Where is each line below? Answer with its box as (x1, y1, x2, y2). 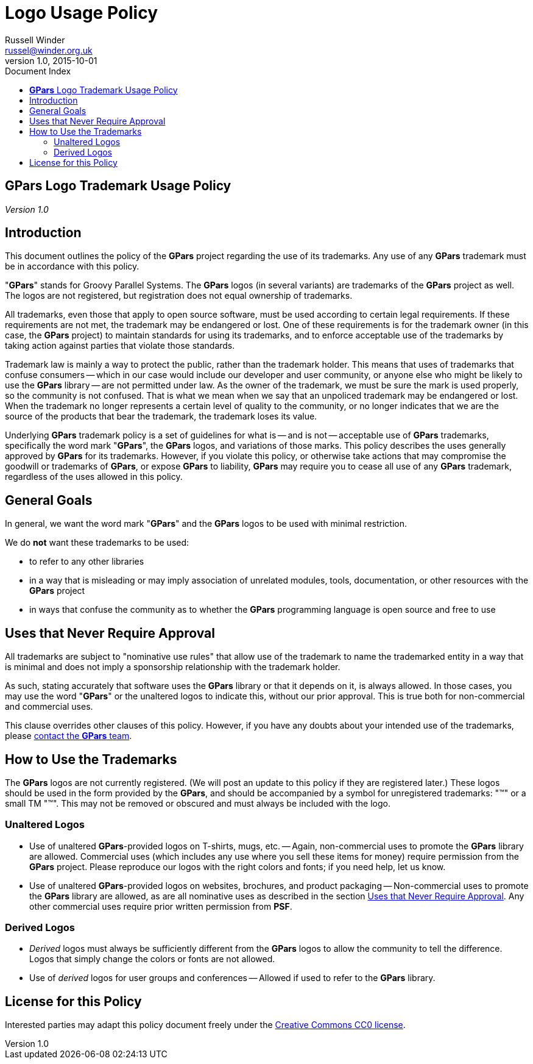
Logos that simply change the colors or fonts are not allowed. (29, 954, 275, 965)
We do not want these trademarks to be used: (5, 537, 189, 548)
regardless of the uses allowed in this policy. (5, 471, 183, 482)
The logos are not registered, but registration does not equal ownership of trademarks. (5, 290, 353, 301)
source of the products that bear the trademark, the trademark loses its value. (5, 411, 317, 422)
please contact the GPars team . (5, 730, 132, 741)
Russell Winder (5, 34, 65, 45)
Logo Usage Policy (5, 2, 158, 23)
